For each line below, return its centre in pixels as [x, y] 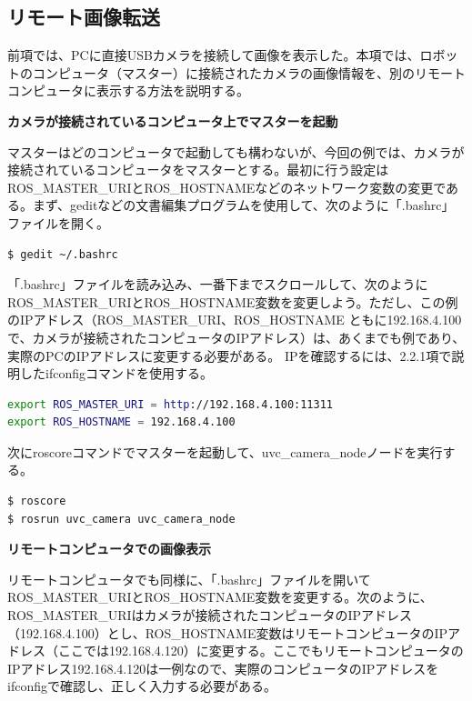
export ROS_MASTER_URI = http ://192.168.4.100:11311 [171, 404]
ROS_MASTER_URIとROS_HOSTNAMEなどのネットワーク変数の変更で [227, 187]
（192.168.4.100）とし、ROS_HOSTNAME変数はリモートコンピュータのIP [228, 632]
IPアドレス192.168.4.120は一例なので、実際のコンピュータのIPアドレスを [223, 668]
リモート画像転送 [84, 17]
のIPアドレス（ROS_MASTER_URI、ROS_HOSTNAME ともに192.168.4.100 [235, 320]
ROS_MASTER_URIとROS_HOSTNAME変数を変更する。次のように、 [220, 597]
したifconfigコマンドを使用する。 [116, 373]
